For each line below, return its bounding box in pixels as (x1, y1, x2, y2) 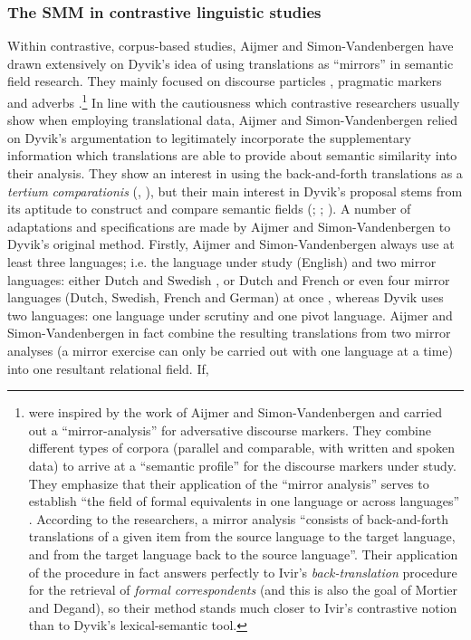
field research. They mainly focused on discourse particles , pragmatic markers (7, 72, 442, 91)
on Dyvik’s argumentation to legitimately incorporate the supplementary (7, 128, 411, 147)
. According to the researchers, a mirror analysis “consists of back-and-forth (28, 509, 449, 528)
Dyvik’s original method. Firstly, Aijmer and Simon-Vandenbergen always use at (7, 234, 455, 253)
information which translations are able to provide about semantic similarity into (7, 146, 457, 165)
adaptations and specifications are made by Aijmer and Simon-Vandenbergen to (7, 216, 451, 235)
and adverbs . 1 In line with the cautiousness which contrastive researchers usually (7, 91, 460, 111)
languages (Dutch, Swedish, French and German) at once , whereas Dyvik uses (7, 288, 444, 307)
